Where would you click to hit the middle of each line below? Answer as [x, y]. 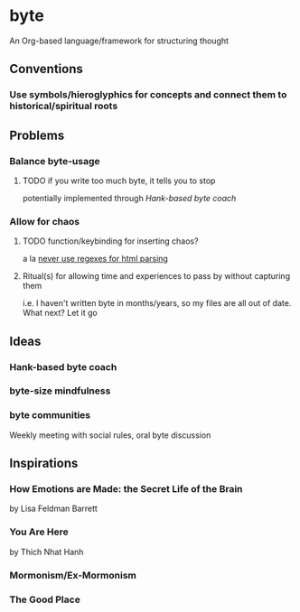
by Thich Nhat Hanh [47, 552]
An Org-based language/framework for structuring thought [119, 41]
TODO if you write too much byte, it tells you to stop [119, 181]
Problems [37, 135]
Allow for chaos [44, 221]
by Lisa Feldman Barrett [53, 509]
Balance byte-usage [55, 161]
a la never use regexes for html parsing [95, 259]
